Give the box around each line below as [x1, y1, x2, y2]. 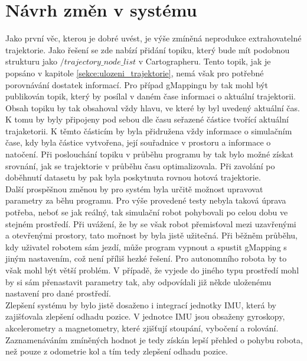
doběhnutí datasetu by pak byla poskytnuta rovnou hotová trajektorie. [5, 171, 261, 183]
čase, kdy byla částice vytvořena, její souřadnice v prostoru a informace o [5, 136, 271, 149]
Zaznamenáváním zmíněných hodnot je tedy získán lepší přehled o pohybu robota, [5, 333, 303, 346]
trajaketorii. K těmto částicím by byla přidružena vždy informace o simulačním [5, 124, 292, 137]
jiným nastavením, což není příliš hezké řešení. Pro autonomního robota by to [5, 252, 287, 265]
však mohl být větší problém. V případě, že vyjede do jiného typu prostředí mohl [5, 264, 299, 276]
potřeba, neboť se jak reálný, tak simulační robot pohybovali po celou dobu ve [5, 206, 288, 218]
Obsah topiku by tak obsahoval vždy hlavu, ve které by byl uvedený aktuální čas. [5, 101, 300, 114]
